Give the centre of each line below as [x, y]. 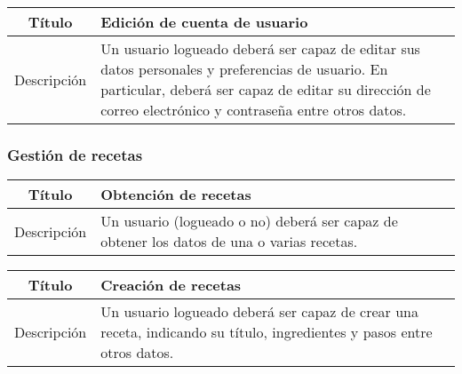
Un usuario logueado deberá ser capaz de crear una [259, 312]
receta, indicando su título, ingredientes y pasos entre [267, 332]
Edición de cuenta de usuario [204, 22]
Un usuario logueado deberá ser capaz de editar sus [260, 48]
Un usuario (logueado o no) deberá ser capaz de [249, 221]
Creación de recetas [171, 285]
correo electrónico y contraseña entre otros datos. [254, 110]
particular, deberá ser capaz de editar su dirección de [266, 89]
